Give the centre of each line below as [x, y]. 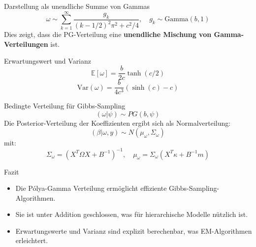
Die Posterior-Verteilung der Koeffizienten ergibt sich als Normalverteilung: [117, 123]
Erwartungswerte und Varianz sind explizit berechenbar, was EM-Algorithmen [134, 230]
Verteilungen [26, 44]
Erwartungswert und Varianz [48, 60]
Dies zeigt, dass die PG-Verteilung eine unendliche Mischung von [108, 34]
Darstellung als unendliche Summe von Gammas [77, 6]
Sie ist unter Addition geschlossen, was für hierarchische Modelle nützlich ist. [132, 214]
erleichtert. [32, 240]
